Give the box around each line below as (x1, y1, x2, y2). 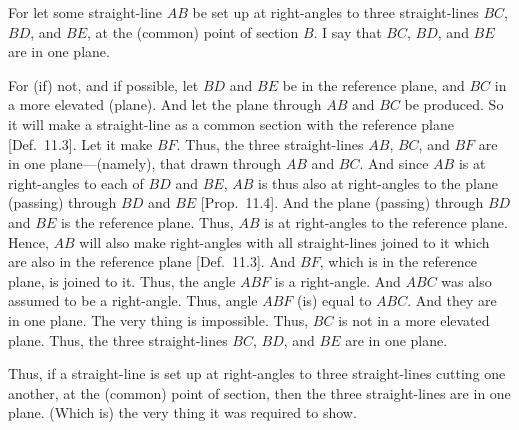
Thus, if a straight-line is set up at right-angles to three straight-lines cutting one (8, 363, 506, 384)
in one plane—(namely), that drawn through (8, 153, 282, 174)
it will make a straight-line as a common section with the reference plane (8, 113, 454, 134)
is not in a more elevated (338, 309, 490, 330)
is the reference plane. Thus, (60, 211, 234, 232)
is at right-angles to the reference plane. (264, 211, 508, 232)
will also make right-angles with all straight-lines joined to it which (79, 231, 490, 252)
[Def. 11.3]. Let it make (8, 133, 153, 154)
